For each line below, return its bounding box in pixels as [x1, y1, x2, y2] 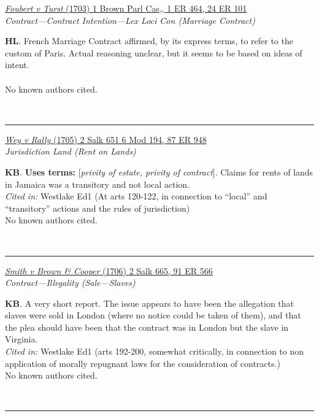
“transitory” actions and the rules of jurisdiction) [5, 201, 190, 214]
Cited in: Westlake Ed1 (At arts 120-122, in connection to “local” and [5, 190, 267, 202]
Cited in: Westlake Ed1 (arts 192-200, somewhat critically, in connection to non [5, 345, 304, 358]
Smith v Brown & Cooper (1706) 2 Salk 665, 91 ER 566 [5, 264, 213, 277]
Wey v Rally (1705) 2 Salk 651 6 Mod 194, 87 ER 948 [5, 133, 207, 145]
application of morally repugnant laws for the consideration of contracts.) [5, 356, 280, 369]
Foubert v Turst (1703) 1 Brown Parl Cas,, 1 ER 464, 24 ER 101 [5, 2, 247, 14]
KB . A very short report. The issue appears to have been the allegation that [5, 296, 294, 309]
